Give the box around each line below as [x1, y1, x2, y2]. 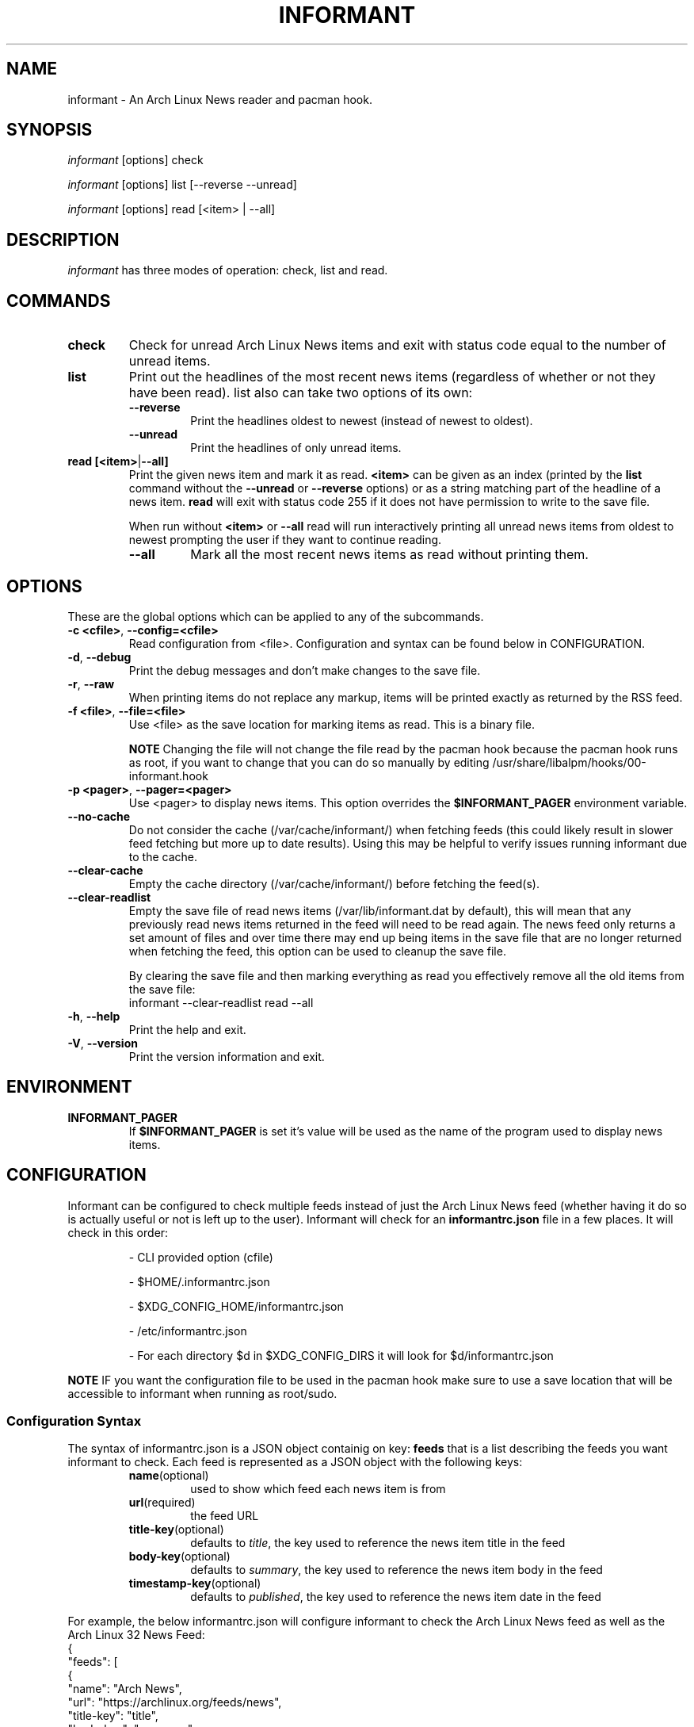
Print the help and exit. [128, 1022, 246, 1036]
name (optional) [128, 1469, 209, 1483]
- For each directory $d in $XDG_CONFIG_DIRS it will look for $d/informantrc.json [128, 1348, 554, 1362]
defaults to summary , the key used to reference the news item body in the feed [190, 1563, 603, 1577]
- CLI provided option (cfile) [128, 1250, 273, 1264]
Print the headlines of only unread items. [190, 441, 402, 455]
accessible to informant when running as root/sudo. [67, 1386, 337, 1400]
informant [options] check [67, 153, 204, 167]
